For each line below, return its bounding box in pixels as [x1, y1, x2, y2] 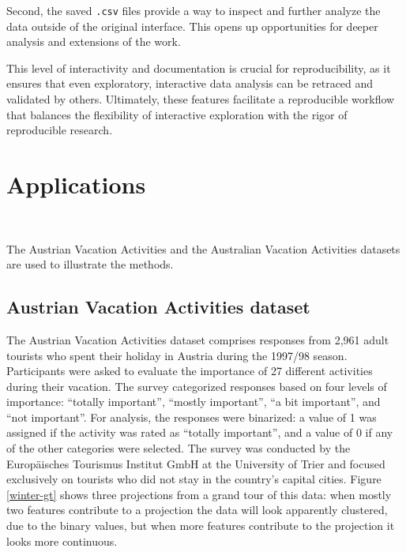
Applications [6, 168, 146, 200]
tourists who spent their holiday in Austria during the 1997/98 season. [6, 347, 348, 363]
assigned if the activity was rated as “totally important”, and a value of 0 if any [6, 424, 393, 441]
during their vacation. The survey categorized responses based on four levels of [6, 377, 387, 394]
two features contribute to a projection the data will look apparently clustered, [6, 501, 388, 518]
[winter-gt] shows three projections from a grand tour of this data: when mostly [6, 486, 392, 502]
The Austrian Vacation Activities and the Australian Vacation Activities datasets [6, 240, 400, 257]
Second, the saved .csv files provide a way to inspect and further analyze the [6, 2, 381, 18]
